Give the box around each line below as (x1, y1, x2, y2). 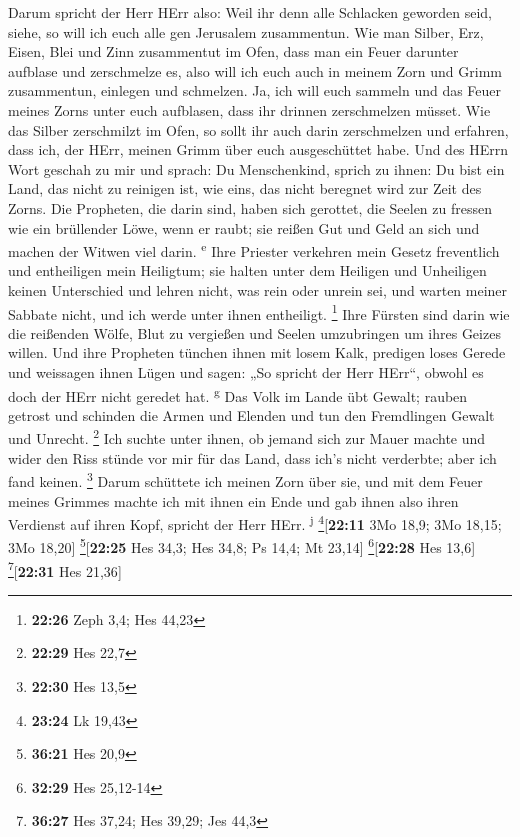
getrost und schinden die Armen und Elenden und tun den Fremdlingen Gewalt (8, 404, 495, 425)
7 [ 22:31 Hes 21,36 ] (8, 557, 122, 581)
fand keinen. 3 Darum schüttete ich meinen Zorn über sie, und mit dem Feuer (8, 468, 483, 491)
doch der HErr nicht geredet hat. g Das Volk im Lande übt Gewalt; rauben (8, 382, 468, 406)
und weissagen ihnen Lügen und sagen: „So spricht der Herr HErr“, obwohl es (8, 362, 484, 382)
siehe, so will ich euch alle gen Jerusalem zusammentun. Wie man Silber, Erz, (8, 21, 484, 42)
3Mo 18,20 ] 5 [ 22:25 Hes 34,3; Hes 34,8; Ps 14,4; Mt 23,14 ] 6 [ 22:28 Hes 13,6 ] (8, 534, 476, 558)
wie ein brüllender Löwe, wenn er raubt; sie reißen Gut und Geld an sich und (8, 217, 480, 238)
